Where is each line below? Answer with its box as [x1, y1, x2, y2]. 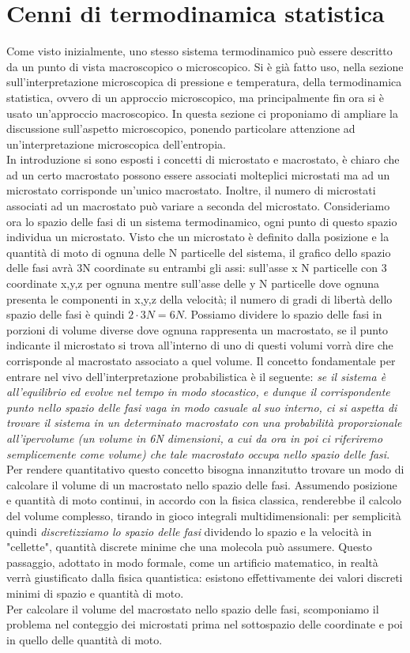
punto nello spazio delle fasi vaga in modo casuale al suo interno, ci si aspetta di [6, 398, 397, 415]
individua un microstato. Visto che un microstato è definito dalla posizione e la [6, 228, 389, 245]
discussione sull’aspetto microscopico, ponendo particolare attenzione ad [6, 120, 355, 137]
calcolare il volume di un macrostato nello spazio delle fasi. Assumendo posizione [6, 476, 397, 493]
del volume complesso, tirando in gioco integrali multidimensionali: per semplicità [6, 507, 401, 523]
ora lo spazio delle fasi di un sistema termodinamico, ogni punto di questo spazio [6, 213, 397, 229]
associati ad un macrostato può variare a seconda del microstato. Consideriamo [6, 198, 390, 214]
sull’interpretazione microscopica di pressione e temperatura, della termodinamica [6, 74, 402, 90]
